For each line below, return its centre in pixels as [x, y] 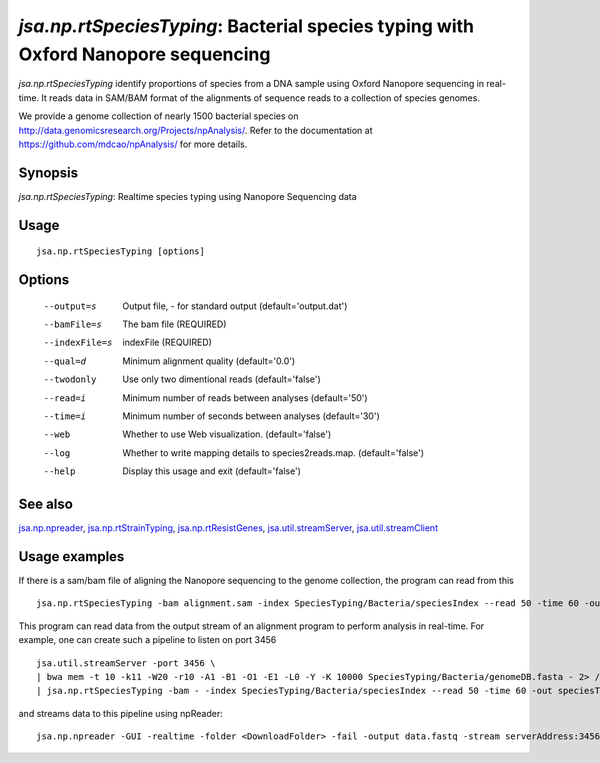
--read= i [65, 398]
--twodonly [70, 379]
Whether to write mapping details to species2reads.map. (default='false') [273, 452]
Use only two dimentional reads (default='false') [222, 379]
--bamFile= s [72, 324]
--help [59, 471]
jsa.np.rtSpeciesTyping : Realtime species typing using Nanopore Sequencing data [187, 196]
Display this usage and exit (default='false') [212, 471]
